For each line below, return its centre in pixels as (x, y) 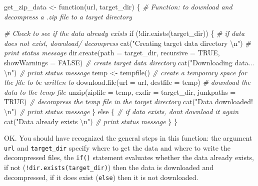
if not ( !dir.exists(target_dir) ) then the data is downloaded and (109, 167)
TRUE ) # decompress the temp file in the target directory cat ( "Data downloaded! (128, 101)
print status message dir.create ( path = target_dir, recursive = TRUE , (112, 53)
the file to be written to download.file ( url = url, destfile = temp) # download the (127, 82)
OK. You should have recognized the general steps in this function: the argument (128, 138)
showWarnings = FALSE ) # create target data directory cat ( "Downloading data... (129, 62)
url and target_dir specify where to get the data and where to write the (117, 147)
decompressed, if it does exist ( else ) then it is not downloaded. (101, 177)
